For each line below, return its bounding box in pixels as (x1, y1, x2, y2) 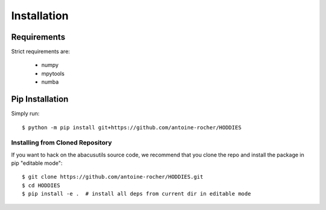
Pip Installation (11, 94, 69, 105)
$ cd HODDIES (22, 182, 60, 189)
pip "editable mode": (11, 159, 63, 167)
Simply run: (11, 110, 40, 117)
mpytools (41, 70, 65, 77)
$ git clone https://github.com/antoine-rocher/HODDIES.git (22, 173, 203, 181)
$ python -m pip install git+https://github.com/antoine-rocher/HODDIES (22, 124, 241, 131)
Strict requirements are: (11, 48, 71, 55)
